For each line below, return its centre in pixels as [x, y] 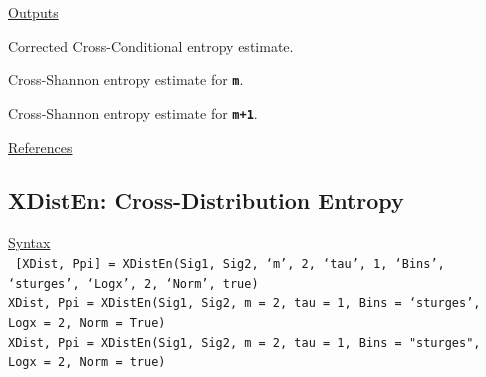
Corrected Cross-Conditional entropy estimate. [151, 45]
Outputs [33, 12]
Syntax [29, 242]
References [40, 146]
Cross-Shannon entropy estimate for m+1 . [133, 112]
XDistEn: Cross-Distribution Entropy [206, 200]
